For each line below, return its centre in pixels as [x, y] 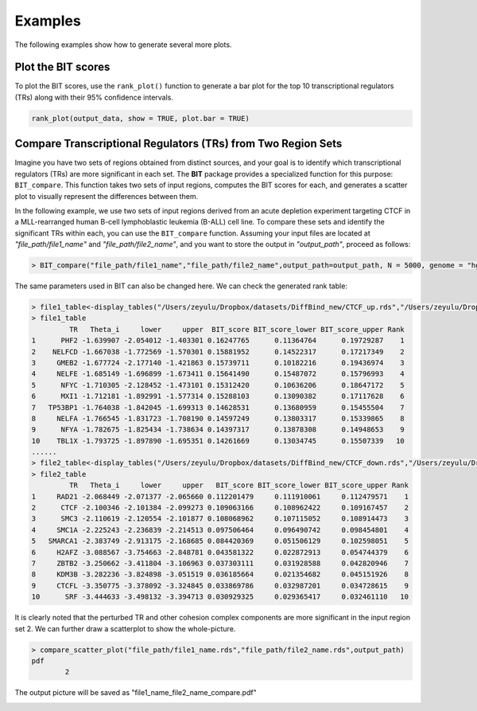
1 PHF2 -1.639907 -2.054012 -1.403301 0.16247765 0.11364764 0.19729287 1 [218, 341]
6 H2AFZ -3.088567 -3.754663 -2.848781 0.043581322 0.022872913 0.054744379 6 [220, 552]
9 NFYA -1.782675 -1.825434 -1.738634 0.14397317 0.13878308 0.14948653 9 [218, 430]
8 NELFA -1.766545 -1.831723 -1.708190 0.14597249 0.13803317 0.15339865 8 [218, 418]
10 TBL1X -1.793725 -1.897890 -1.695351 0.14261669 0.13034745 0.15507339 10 [218, 441]
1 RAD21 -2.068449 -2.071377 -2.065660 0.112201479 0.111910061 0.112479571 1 [220, 496]
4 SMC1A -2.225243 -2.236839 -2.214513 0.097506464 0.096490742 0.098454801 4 [220, 530]
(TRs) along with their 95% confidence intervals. [94, 97]
